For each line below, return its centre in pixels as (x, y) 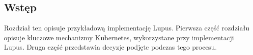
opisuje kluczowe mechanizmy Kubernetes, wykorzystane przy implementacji (119, 37)
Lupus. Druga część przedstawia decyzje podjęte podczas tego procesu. (111, 47)
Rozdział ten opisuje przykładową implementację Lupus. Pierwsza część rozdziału (127, 28)
